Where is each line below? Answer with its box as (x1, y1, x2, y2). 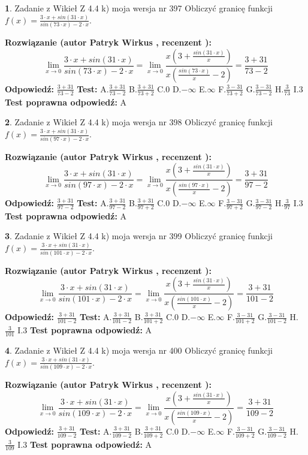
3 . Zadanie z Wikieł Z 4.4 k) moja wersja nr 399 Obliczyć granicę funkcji (5, 230, 273, 242)
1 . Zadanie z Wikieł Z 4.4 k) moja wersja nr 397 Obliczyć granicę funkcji (5, 2, 273, 14)
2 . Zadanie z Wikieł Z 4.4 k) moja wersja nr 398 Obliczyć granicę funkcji (5, 116, 273, 128)
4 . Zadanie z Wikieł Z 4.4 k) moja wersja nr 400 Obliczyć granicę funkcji (5, 343, 273, 356)
